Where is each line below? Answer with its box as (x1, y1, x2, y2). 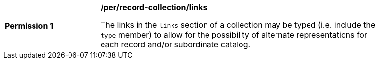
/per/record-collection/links (101, 2, 207, 12)
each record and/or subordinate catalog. (101, 40, 251, 49)
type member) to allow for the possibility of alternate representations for (101, 30, 367, 40)
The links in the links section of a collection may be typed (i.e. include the (101, 20, 376, 30)
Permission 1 (5, 21, 54, 31)
